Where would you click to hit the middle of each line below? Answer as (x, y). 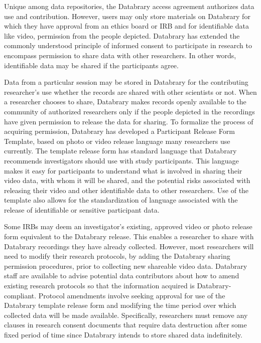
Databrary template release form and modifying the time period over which (120, 305)
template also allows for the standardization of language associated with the (121, 200)
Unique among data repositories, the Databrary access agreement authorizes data (129, 6)
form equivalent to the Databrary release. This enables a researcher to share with (129, 236)
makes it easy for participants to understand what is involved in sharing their (123, 170)
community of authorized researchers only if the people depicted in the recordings (129, 111)
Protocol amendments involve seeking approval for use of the (132, 295)
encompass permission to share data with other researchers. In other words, (120, 55)
